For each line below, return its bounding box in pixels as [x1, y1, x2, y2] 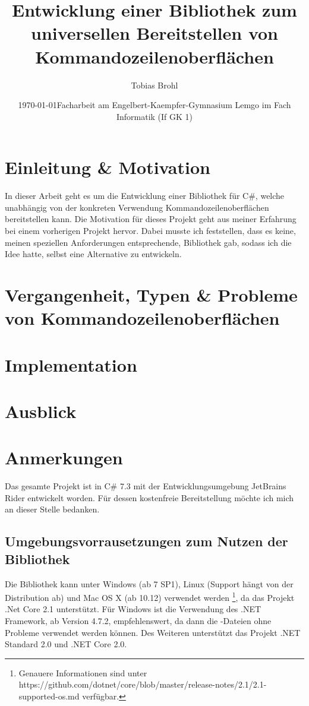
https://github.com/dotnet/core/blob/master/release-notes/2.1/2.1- [18, 678, 267, 691]
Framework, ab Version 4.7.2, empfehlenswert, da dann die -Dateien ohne [5, 615, 272, 627]
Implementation [5, 352, 137, 376]
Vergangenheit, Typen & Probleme [5, 282, 298, 306]
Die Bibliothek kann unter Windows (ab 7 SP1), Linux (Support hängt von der [5, 577, 294, 590]
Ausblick [5, 398, 77, 423]
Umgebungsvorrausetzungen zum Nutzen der [5, 532, 288, 550]
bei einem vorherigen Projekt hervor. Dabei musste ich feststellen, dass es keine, [5, 224, 296, 236]
